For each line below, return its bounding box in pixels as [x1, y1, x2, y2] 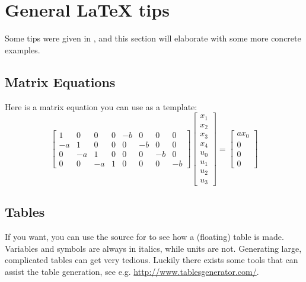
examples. [5, 43, 40, 56]
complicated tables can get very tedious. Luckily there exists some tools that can [5, 254, 298, 266]
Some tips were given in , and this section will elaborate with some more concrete [5, 32, 301, 44]
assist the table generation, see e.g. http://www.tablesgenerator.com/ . [5, 265, 259, 277]
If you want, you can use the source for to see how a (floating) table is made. [5, 230, 284, 243]
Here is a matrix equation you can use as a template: [5, 100, 197, 113]
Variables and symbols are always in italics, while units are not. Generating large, [5, 242, 302, 254]
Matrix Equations [5, 72, 116, 91]
